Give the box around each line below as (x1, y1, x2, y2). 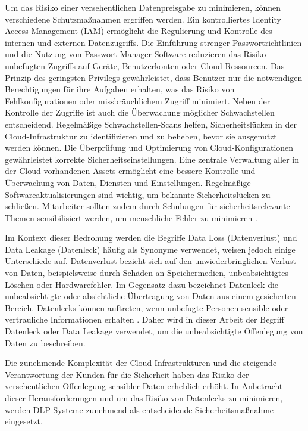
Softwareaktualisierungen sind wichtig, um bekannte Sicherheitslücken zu (5, 188, 271, 200)
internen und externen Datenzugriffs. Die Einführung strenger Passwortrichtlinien (5, 36, 302, 48)
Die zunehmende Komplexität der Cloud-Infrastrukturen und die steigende (5, 356, 277, 369)
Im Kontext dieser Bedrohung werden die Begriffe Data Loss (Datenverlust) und (5, 231, 297, 244)
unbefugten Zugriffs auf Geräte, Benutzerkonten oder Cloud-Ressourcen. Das (5, 59, 285, 72)
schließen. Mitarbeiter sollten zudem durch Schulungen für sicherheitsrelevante (5, 200, 290, 212)
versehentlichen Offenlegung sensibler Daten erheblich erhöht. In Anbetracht (5, 380, 283, 392)
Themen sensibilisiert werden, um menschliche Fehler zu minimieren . (5, 211, 257, 224)
